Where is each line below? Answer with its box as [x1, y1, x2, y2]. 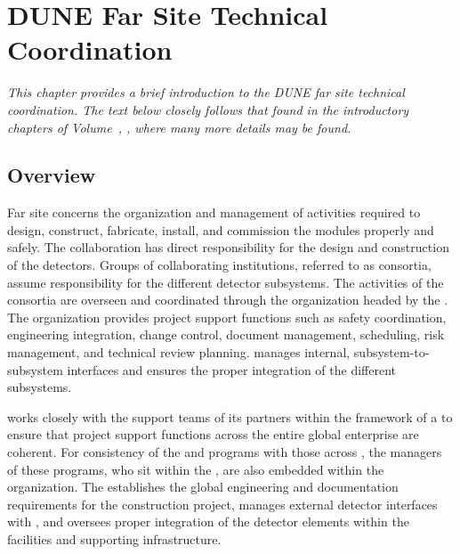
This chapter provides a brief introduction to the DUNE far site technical [7, 83, 405, 102]
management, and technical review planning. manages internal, [7, 343, 351, 362]
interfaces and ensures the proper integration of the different [67, 360, 397, 379]
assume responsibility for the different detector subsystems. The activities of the [7, 273, 444, 291]
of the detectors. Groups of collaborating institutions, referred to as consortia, [7, 256, 432, 274]
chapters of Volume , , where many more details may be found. [7, 118, 351, 136]
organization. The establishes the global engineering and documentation [7, 477, 399, 496]
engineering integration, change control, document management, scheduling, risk [7, 325, 445, 344]
